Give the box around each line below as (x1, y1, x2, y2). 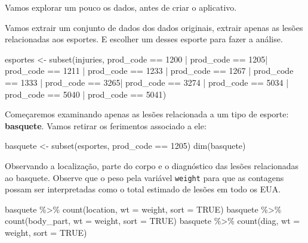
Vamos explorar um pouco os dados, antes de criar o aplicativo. (5, 1, 237, 13)
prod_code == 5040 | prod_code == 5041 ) (5, 88, 167, 100)
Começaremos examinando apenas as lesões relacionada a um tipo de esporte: (5, 108, 289, 120)
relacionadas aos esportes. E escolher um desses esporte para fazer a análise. (5, 33, 283, 45)
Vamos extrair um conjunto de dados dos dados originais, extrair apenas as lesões (5, 21, 303, 33)
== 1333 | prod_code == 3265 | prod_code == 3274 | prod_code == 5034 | (5, 76, 289, 88)
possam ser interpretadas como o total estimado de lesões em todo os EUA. (5, 183, 281, 195)
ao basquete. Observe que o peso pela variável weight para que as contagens (5, 171, 284, 183)
